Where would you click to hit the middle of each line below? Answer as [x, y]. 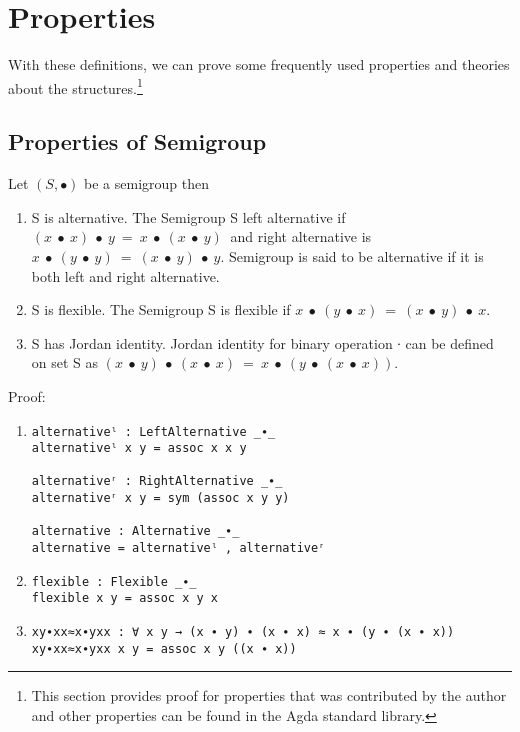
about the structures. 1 [75, 86]
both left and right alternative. [125, 275]
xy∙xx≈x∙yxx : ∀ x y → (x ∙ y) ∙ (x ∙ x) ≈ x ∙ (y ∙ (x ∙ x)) [243, 632]
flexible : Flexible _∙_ [114, 581]
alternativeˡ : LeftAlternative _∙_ [153, 431]
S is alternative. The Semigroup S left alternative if [188, 216]
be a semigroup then [146, 183]
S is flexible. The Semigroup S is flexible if [161, 309]
